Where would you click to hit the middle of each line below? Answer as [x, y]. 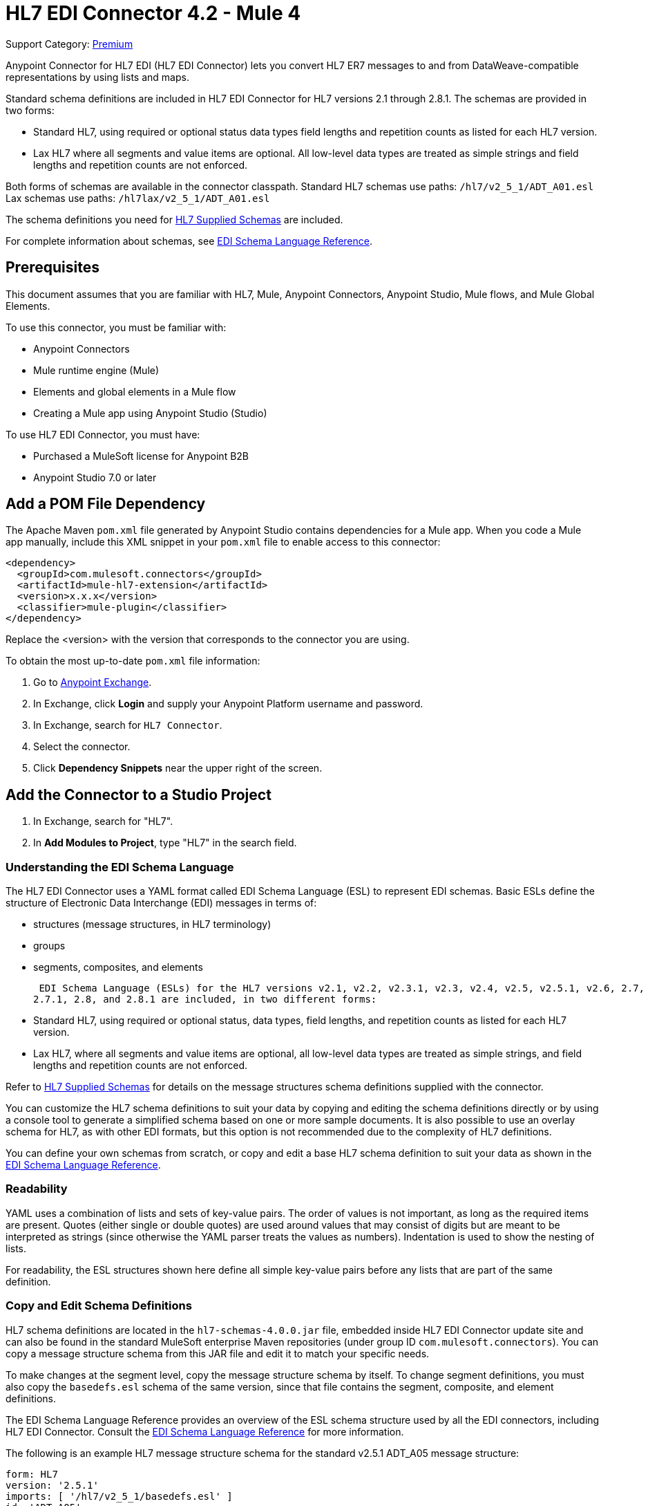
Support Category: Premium [69, 44]
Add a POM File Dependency [106, 504]
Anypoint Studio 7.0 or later [95, 477]
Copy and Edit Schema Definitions [99, 1306]
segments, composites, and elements [118, 967]
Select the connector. [82, 747]
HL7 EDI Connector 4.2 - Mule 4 [153, 13]
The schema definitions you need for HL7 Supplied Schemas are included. [174, 219]
